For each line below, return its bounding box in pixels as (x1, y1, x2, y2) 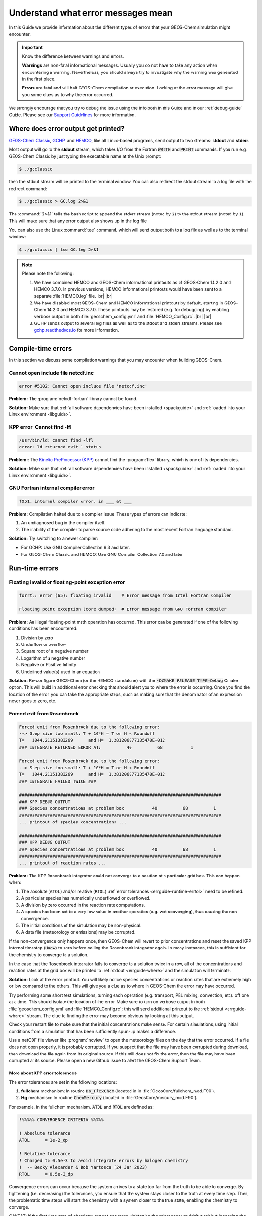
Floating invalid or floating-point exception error (9, 579, 125, 586)
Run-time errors (9, 564, 59, 572)
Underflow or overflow (21, 642, 66, 647)
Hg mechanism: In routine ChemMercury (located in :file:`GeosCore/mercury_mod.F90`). (21, 1095, 197, 1101)
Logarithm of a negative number (21, 655, 86, 661)
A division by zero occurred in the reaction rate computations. (21, 902, 145, 908)
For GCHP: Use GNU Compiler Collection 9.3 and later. (21, 545, 130, 551)
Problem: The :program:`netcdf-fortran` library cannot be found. (9, 395, 138, 401)
